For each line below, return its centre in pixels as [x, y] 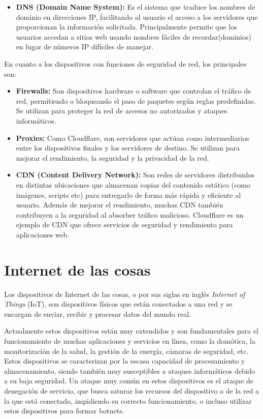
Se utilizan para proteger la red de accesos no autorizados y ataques [122, 111]
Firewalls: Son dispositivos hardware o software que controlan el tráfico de [134, 91]
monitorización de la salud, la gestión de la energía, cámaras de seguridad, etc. [126, 351]
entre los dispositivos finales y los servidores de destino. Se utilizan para [128, 148]
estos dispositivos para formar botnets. [64, 411]
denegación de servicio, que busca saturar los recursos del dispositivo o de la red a [132, 390]
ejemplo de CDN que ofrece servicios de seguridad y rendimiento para [124, 225]
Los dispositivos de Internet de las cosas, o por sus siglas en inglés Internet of [125, 294]
